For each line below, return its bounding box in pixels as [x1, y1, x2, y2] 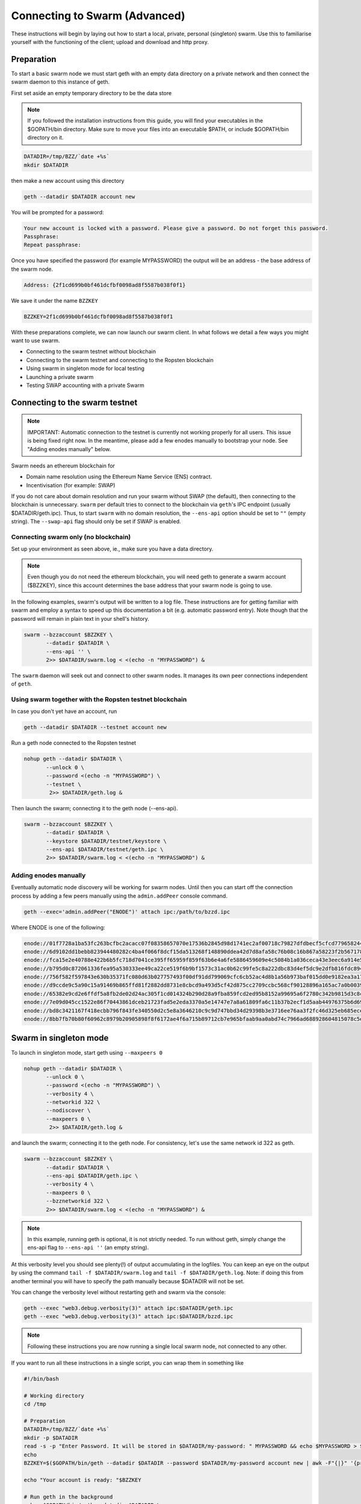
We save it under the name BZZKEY [11, 297, 99, 304]
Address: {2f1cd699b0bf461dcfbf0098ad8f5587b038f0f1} [23, 282, 186, 288]
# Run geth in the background [23, 1493, 113, 1500]
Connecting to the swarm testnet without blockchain [26, 348, 156, 355]
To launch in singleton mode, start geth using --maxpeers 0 [11, 1049, 162, 1056]
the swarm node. [11, 265, 54, 273]
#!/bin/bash [23, 1375, 60, 1382]
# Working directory [23, 1392, 84, 1399]
